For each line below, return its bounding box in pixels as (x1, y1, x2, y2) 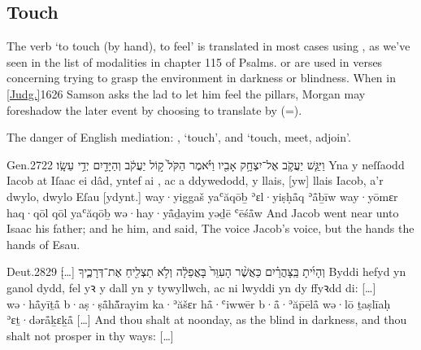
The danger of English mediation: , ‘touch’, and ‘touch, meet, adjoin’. (7, 129, 351, 146)
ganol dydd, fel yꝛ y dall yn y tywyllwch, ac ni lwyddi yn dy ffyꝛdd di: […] (7, 278, 376, 295)
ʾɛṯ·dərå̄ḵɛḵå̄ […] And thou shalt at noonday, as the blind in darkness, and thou (7, 311, 407, 328)
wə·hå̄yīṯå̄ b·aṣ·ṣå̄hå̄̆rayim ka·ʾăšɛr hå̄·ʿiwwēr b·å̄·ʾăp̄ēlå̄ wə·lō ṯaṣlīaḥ (7, 295, 391, 312)
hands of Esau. (7, 235, 80, 252)
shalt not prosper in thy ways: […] (7, 326, 174, 343)
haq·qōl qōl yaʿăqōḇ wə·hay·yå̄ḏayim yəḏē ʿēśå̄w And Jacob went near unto (7, 203, 399, 221)
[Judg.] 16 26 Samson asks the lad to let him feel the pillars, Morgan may (7, 85, 366, 102)
